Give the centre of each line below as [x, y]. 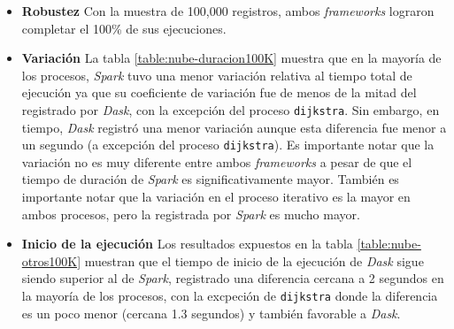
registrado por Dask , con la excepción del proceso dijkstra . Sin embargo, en [231, 109]
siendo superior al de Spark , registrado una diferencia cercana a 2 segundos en [233, 278]
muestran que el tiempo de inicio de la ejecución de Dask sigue [254, 260]
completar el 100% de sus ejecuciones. [124, 28]
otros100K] [51, 260]
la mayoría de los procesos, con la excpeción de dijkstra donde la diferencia [230, 296]
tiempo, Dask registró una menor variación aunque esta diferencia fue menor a [234, 127]
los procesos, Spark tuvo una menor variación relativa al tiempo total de [217, 75]
